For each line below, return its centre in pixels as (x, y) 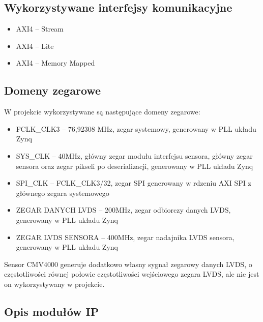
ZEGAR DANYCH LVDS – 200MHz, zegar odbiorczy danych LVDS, (123, 210)
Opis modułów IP (52, 311)
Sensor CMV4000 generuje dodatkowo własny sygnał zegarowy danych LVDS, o (128, 264)
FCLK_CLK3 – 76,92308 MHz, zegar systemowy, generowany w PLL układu (136, 128)
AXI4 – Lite (35, 46)
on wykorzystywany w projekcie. (54, 284)
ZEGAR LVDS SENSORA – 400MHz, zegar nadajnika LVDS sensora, (125, 237)
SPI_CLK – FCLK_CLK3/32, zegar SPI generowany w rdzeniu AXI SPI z (134, 183)
